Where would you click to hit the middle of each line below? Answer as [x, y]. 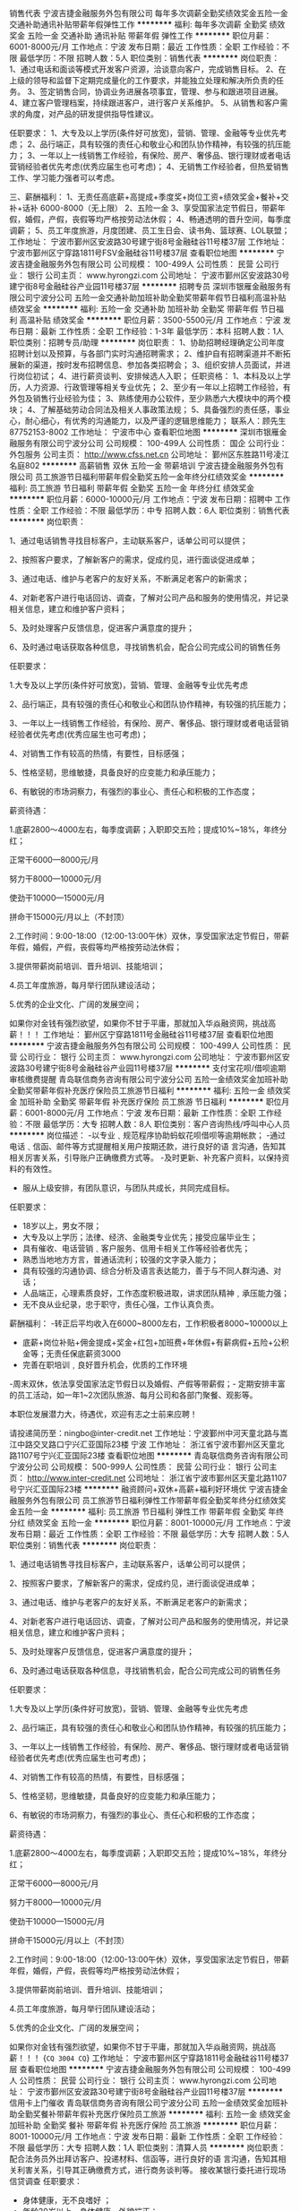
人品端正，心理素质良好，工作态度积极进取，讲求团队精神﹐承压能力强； [155, 1293]
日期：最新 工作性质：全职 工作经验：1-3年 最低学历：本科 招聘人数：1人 [150, 331]
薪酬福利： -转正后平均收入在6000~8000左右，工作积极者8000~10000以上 [149, 1323]
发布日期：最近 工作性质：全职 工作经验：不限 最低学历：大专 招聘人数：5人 [150, 1534]
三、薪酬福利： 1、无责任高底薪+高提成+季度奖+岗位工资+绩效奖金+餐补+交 [149, 197]
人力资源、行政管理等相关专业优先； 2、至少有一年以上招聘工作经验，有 [158, 387]
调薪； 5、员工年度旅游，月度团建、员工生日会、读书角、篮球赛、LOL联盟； [150, 230]
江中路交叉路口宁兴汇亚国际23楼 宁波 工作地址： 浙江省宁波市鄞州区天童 [143, 1444]
